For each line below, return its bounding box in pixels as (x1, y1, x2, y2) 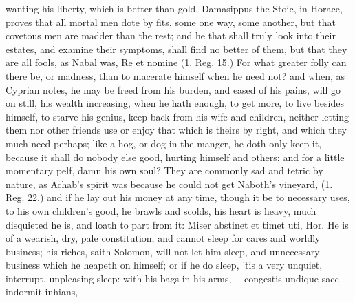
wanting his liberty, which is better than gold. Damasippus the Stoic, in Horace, (6, 1, 343, 15)
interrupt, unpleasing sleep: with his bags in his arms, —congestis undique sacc (6, 271, 339, 285)
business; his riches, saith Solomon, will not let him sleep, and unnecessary (6, 244, 320, 258)
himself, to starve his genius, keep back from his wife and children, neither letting (6, 109, 349, 123)
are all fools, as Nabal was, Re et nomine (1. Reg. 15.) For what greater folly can (6, 55, 347, 70)
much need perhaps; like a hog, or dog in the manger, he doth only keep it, (6, 136, 322, 150)
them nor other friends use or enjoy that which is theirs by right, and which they (6, 123, 347, 137)
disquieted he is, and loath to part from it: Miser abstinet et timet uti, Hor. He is (6, 217, 349, 231)
